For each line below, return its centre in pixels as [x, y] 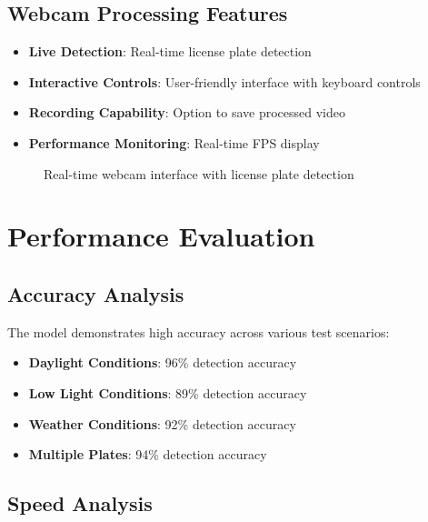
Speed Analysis [80, 503]
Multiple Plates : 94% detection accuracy [148, 454]
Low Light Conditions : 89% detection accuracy [168, 392]
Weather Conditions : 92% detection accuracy [162, 423]
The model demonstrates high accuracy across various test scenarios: [199, 331]
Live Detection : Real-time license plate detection [170, 51]
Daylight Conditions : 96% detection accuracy [163, 362]
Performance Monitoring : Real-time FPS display [174, 142]
